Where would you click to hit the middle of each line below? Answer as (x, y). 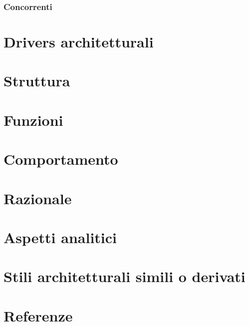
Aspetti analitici (60, 237)
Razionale (38, 198)
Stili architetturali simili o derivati (124, 276)
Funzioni (33, 120)
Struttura (37, 81)
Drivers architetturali (79, 42)
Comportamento (61, 159)
